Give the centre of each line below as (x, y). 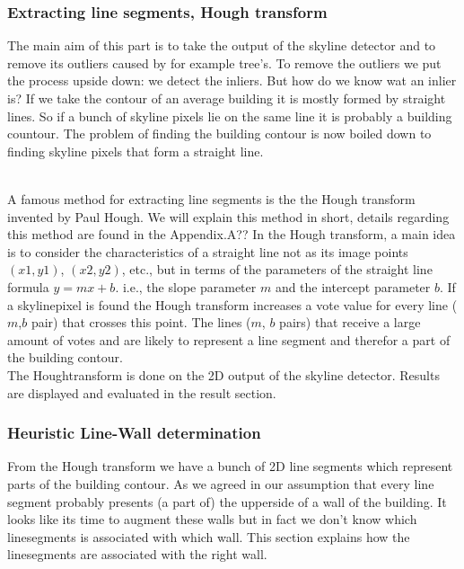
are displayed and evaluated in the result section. (142, 392)
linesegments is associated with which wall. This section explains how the (209, 536)
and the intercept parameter (353, 286)
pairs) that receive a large (350, 322)
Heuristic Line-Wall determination (134, 433)
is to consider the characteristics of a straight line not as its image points (208, 251)
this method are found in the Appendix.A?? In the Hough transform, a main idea (232, 234)
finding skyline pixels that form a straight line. (136, 151)
